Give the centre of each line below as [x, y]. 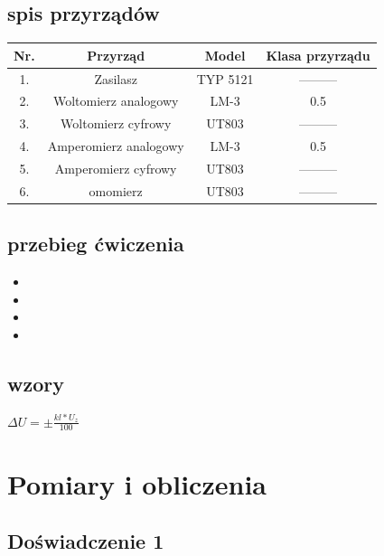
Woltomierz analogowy [116, 101]
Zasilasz [116, 78]
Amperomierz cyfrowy [116, 168]
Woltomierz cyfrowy [116, 123]
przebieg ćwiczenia [96, 244]
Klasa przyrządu [318, 55]
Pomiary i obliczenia [137, 483]
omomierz [116, 190]
